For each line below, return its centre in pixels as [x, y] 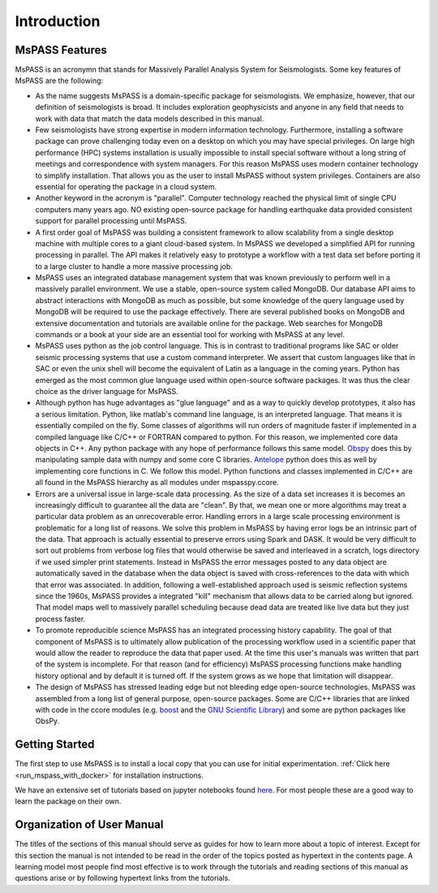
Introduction [58, 21]
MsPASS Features [61, 50]
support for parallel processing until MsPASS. [111, 221]
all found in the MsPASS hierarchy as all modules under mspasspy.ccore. [157, 483]
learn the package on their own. [68, 801]
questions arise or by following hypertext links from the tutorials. [122, 878]
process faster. [60, 618]
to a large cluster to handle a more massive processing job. [134, 266]
